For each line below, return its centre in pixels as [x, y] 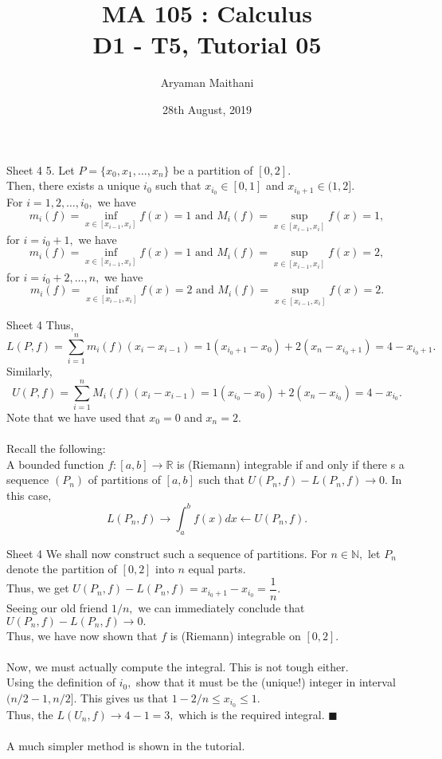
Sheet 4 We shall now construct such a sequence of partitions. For [167, 553]
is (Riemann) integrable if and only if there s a [290, 464]
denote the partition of [62, 569]
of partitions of [124, 480]
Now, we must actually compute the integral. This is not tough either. [178, 666]
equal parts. [217, 569]
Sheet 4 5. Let [41, 169]
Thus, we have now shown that [82, 635]
